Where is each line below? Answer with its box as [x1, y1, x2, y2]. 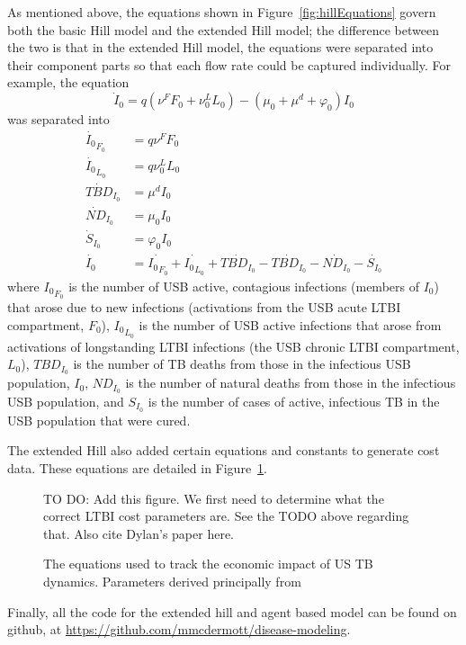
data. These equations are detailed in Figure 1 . [7, 459, 268, 478]
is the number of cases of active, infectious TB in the [148, 391, 440, 410]
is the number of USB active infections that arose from [139, 316, 442, 335]
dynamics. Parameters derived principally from [43, 572, 301, 590]
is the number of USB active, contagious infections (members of [68, 276, 419, 295]
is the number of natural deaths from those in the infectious [125, 373, 456, 392]
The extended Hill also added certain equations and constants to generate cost [7, 441, 440, 460]
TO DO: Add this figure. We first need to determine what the [43, 488, 384, 507]
